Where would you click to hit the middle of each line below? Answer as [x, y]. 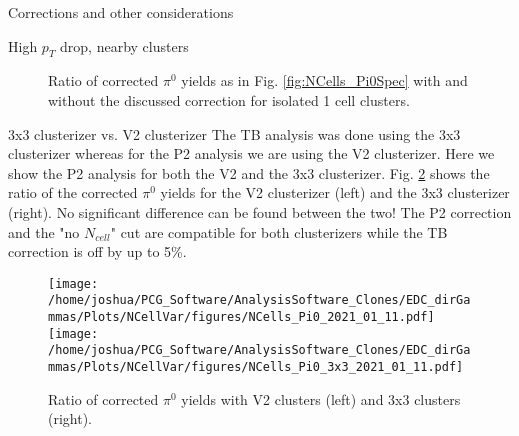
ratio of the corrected [73, 192]
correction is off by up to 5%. [97, 251]
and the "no [44, 231]
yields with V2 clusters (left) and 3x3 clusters [321, 398]
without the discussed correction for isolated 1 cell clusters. [229, 99]
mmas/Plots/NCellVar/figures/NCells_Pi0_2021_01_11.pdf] [241, 317]
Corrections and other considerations [121, 12]
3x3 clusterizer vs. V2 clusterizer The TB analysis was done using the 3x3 [234, 133]
